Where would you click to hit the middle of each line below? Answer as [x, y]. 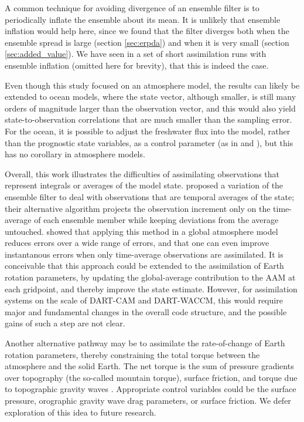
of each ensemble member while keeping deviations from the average [156, 220]
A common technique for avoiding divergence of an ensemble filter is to [132, 8]
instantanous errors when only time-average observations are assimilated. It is [144, 254]
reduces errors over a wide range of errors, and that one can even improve [137, 243]
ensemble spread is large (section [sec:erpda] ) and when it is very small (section [147, 42]
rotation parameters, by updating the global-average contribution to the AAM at [150, 277]
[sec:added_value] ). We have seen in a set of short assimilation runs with [136, 54]
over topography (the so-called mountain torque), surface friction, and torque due [151, 377]
